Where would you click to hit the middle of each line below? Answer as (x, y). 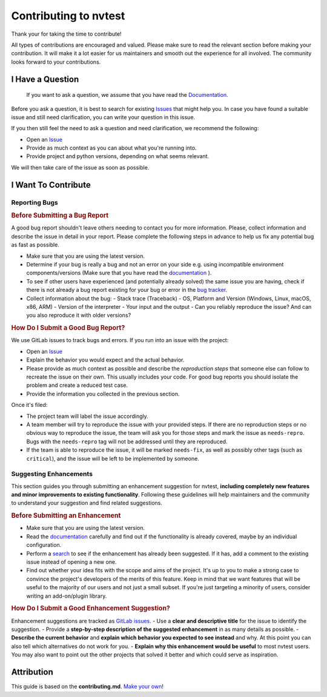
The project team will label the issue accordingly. (87, 416)
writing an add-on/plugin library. (67, 596)
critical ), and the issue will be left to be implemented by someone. (113, 458)
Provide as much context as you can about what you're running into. (111, 148)
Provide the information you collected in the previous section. (103, 394)
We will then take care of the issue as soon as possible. (80, 167)
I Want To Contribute (51, 185)
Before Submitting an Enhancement (66, 516)
